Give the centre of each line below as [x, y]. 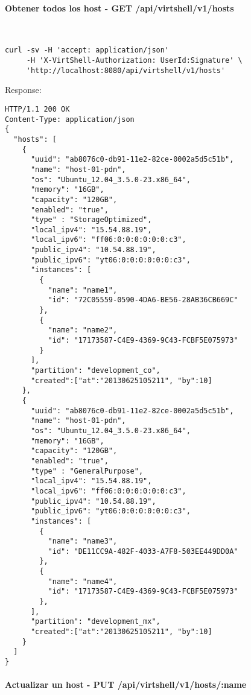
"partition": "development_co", [95, 371]
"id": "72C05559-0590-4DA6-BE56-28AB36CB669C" [143, 300]
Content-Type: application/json [70, 119]
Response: [23, 90]
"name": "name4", [83, 581]
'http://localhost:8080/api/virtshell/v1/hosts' [126, 70]
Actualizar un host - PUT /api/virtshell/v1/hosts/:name [126, 684]
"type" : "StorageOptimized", [91, 220]
